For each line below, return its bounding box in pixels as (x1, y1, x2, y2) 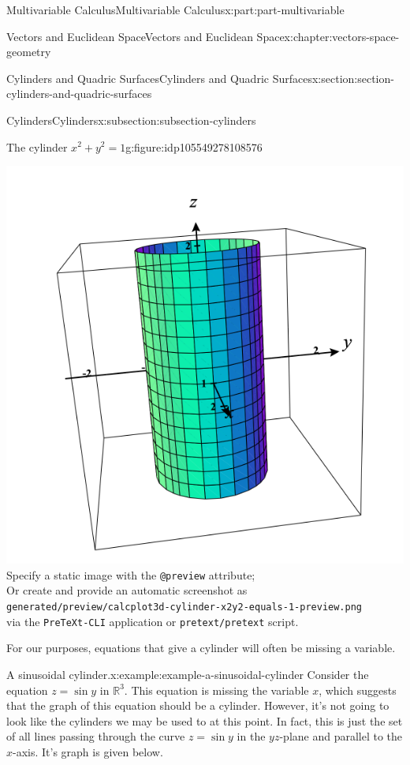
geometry (6, 43, 51, 60)
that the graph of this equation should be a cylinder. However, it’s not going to (6, 697, 389, 714)
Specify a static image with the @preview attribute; (6, 566, 255, 583)
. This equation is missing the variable (124, 681, 309, 698)
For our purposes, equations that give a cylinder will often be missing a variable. (6, 639, 396, 656)
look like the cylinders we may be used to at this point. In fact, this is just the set (6, 712, 403, 729)
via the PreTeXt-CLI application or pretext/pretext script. (6, 613, 299, 629)
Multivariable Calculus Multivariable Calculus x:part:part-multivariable (6, 2, 345, 17)
